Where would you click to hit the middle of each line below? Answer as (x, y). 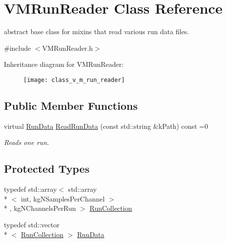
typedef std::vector (32, 224)
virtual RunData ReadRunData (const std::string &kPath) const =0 (106, 126)
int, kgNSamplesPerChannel (63, 198)
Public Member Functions (71, 105)
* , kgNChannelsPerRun (40, 208)
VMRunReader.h (68, 48)
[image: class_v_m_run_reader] (74, 80)
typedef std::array (31, 189)
